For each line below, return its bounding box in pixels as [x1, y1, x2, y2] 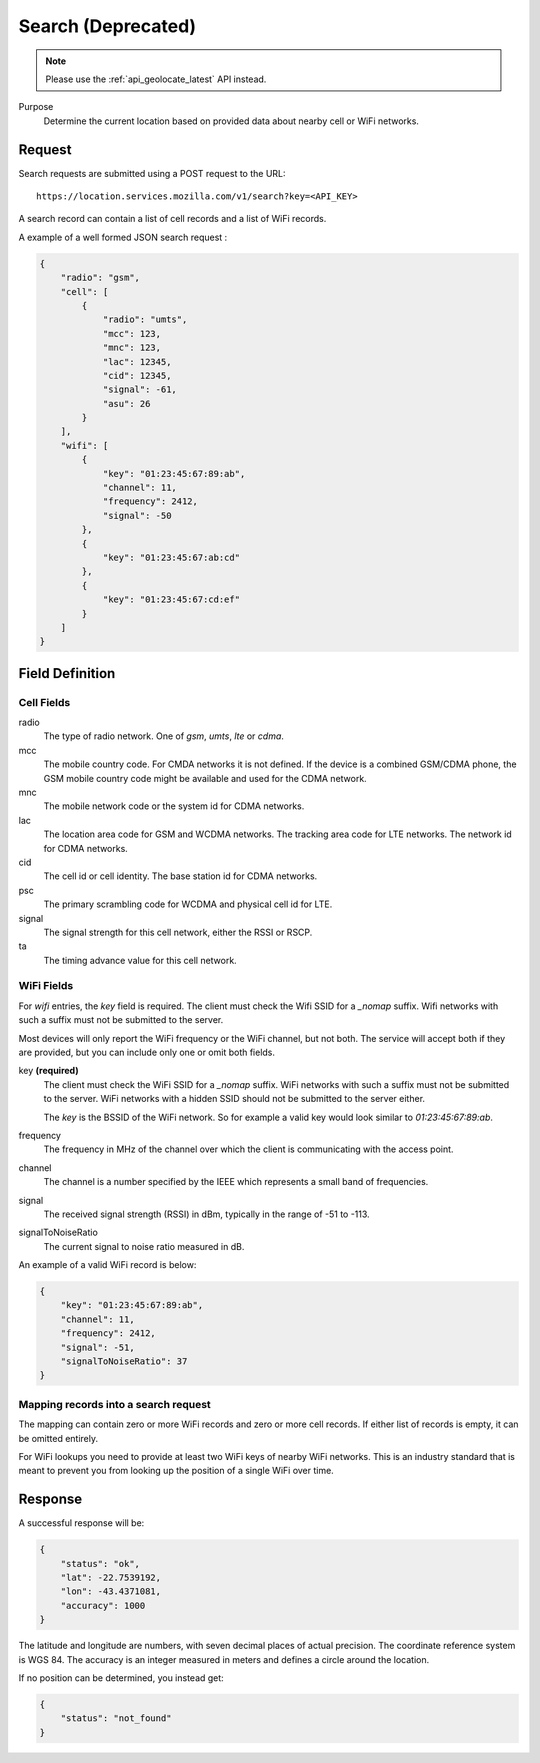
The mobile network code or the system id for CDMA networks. [43, 800, 305, 812]
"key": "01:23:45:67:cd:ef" [102, 594, 240, 605]
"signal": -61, [102, 384, 177, 395]
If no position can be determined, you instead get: [18, 1671, 224, 1684]
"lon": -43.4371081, [60, 1586, 162, 1597]
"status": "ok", [60, 1558, 140, 1569]
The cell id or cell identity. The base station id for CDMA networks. [43, 870, 318, 882]
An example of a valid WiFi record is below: [18, 1259, 197, 1271]
